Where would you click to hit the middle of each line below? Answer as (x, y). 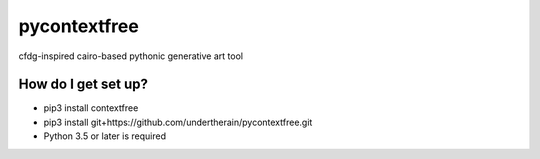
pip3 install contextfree (91, 108)
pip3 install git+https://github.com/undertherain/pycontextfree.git (178, 122)
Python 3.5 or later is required (105, 136)
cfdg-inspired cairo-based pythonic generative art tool (131, 56)
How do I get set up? (83, 84)
